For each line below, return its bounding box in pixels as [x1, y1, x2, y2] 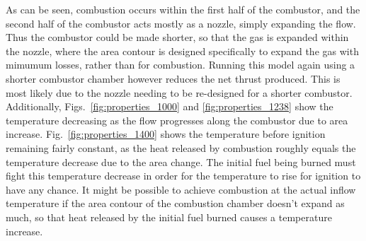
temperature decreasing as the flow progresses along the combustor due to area [6, 112, 348, 127]
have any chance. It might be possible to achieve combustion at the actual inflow [6, 182, 356, 196]
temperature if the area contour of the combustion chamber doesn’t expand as [6, 196, 345, 211]
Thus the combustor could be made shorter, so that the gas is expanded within [6, 30, 349, 45]
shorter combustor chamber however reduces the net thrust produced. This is [6, 71, 341, 86]
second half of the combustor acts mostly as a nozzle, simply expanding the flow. [6, 16, 356, 30]
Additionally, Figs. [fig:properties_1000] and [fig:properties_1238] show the [6, 99, 333, 114]
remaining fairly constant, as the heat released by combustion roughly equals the [6, 140, 356, 155]
